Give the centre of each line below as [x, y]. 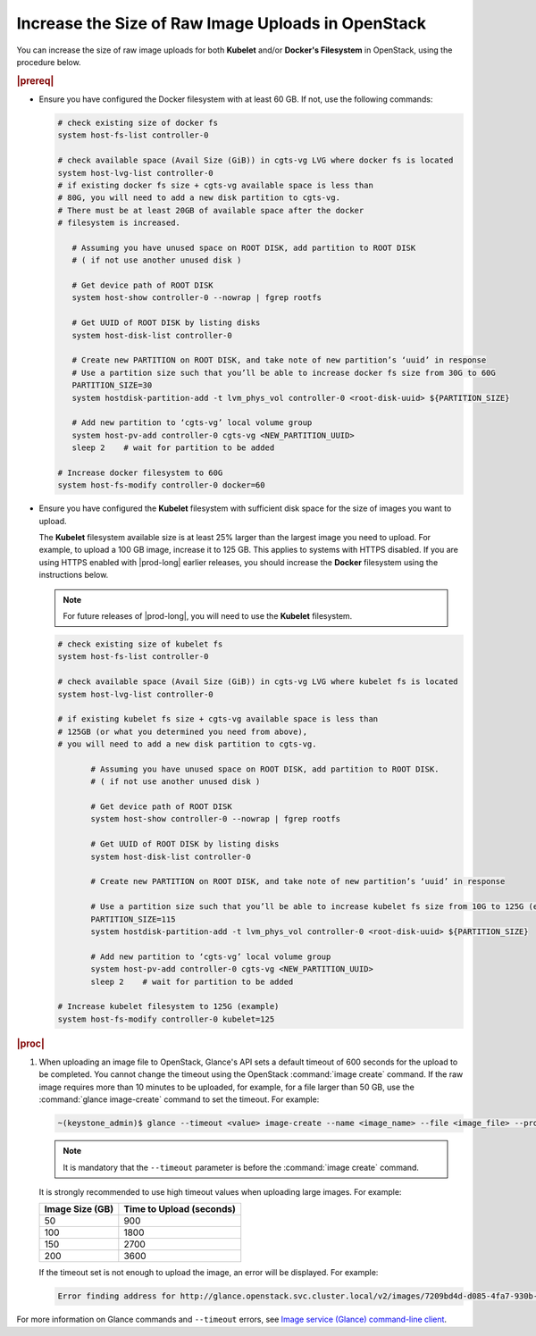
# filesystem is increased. [119, 223]
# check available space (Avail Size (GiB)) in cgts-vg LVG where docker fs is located [255, 160]
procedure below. [49, 62]
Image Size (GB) [79, 1209]
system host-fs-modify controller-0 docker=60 [161, 485]
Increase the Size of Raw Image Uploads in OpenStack [222, 23]
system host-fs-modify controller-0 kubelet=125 [166, 1019]
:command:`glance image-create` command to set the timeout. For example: [179, 1099]
